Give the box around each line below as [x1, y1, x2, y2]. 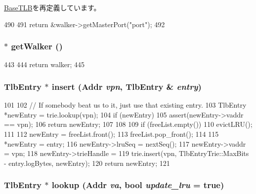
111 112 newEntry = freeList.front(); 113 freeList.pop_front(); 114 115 [4, 129, 219, 139]
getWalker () [11, 40, 63, 52]
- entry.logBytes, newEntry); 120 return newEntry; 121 [4, 157, 170, 168]
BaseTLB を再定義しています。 [4, 2, 101, 12]
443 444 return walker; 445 [4, 59, 85, 70]
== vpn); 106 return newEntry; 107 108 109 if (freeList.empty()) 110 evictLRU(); [4, 119, 253, 129]
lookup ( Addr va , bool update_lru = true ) [51, 179, 224, 191]
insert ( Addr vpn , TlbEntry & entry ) [51, 80, 202, 92]
